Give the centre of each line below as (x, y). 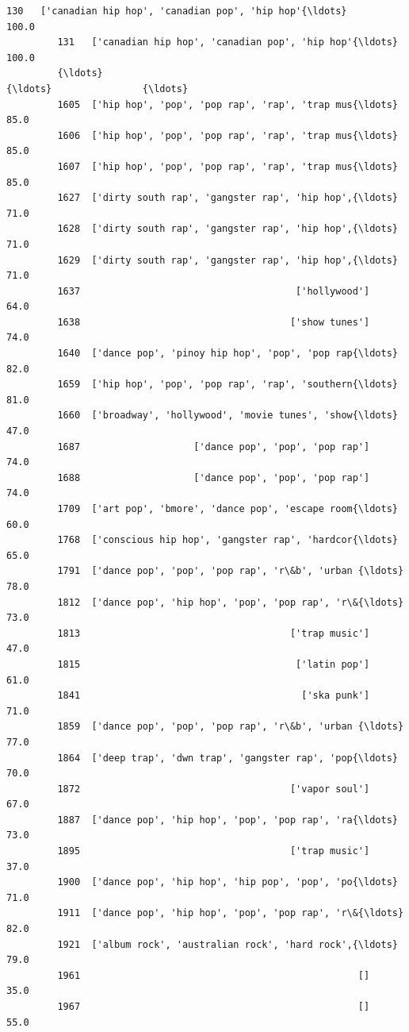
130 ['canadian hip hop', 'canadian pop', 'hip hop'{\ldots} (177, 11)
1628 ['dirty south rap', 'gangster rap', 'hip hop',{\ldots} (227, 229)
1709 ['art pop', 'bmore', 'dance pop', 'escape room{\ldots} (227, 509)
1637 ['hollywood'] (214, 291)
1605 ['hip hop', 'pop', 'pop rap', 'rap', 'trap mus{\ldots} (227, 104)
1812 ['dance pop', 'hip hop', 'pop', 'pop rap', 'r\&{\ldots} (231, 602)
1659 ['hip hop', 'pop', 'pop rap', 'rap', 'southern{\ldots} (227, 385)
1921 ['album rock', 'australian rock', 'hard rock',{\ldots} (227, 944)
